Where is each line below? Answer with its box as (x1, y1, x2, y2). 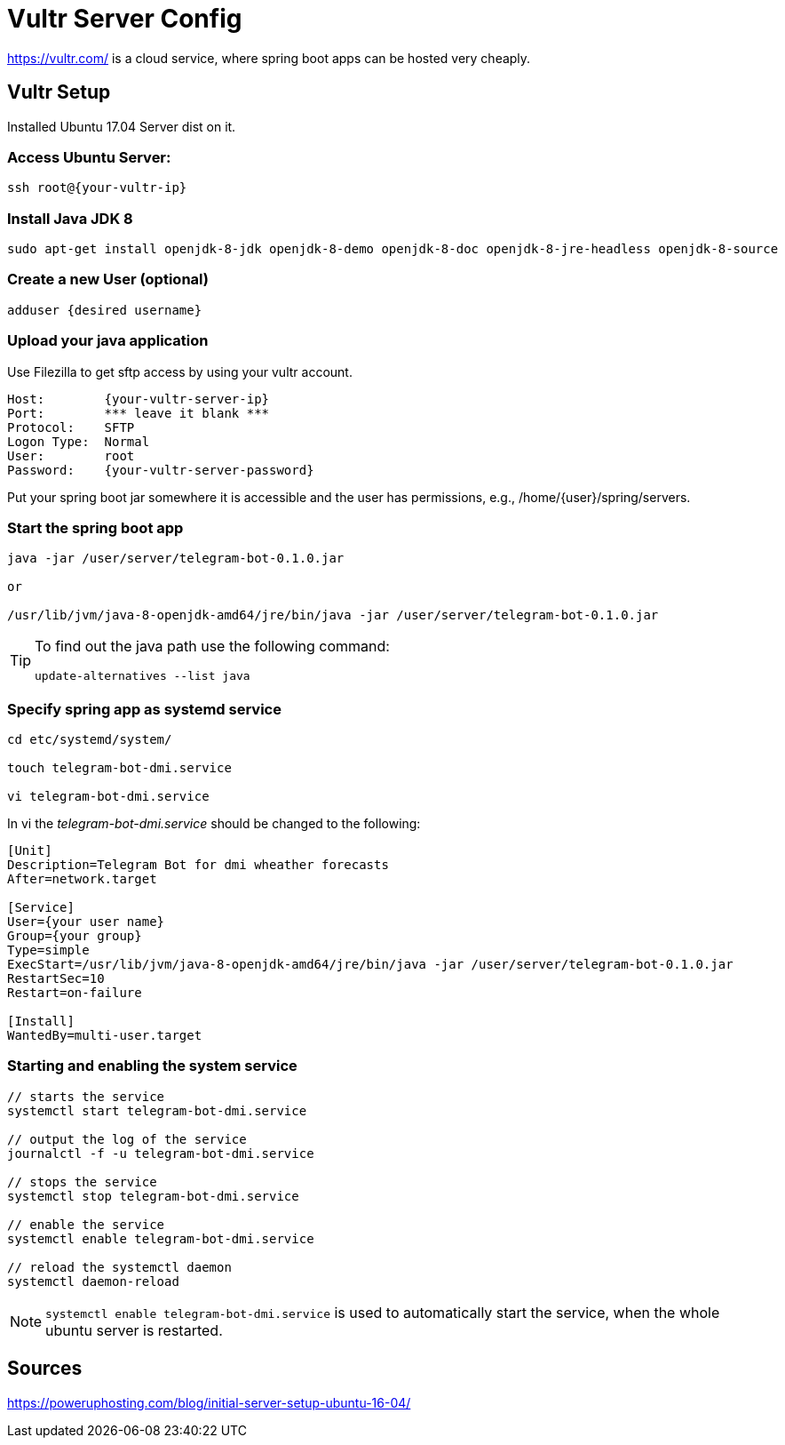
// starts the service (7, 1089, 165, 1104)
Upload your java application (7, 331, 209, 350)
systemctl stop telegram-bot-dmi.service (7, 1188, 299, 1203)
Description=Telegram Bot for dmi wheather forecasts (7, 858, 389, 873)
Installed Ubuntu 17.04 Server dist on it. (7, 118, 236, 134)
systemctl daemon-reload (7, 1273, 179, 1289)
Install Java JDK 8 (7, 209, 133, 228)
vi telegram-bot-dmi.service (7, 789, 210, 804)
